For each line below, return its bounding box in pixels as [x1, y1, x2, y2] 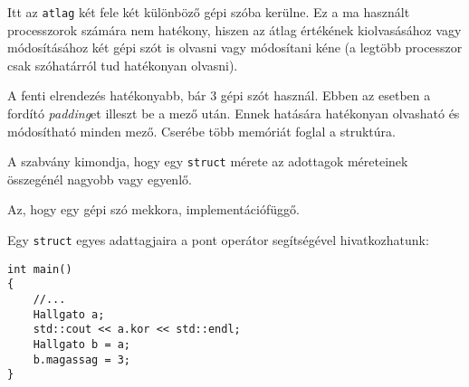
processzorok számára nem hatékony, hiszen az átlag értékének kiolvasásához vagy [7, 20, 462, 39]
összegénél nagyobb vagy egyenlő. [7, 169, 192, 188]
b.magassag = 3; [33, 353, 131, 366]
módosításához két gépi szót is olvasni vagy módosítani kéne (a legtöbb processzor [7, 38, 463, 57]
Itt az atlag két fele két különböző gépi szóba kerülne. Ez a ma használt [7, 3, 410, 21]
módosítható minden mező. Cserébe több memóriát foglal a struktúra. [7, 121, 396, 140]
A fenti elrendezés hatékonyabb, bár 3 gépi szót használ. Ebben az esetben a [7, 86, 431, 105]
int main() [7, 262, 72, 276]
